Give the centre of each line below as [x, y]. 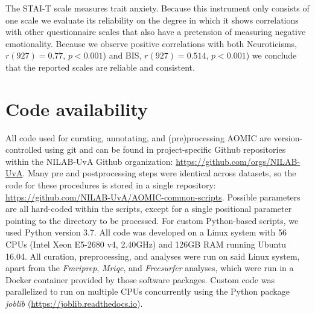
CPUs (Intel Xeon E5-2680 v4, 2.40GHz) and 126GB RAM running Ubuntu [146, 244]
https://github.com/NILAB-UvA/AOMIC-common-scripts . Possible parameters [153, 197]
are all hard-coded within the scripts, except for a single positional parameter [149, 209]
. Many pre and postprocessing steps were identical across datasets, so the [159, 173]
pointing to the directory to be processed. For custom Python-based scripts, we [152, 220]
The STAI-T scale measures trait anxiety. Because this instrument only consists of [157, 8]
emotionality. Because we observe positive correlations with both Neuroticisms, [151, 43]
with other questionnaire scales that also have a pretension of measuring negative [156, 32]
